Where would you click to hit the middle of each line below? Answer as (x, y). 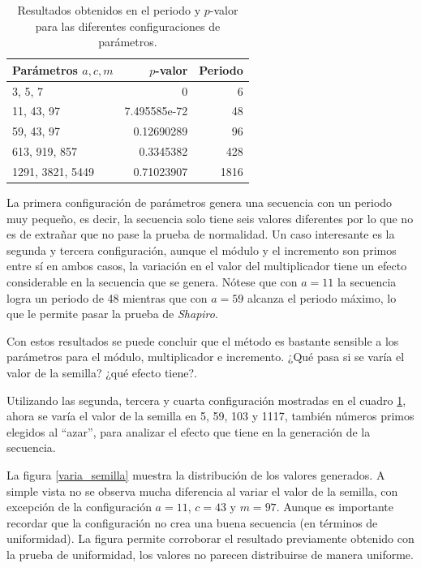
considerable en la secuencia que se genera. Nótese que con (152, 282)
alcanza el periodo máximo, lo (322, 297)
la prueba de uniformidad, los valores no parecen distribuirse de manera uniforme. (210, 554)
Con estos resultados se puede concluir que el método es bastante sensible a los (203, 340)
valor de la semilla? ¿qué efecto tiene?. (102, 373)
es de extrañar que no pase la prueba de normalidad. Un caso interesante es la (201, 234)
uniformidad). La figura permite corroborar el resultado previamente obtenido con (210, 538)
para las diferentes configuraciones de (128, 26)
